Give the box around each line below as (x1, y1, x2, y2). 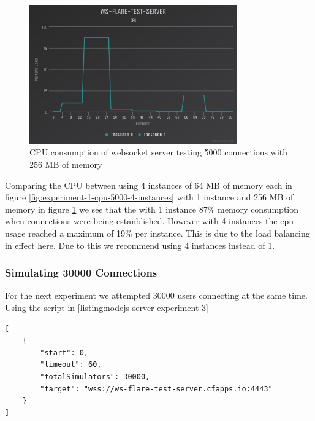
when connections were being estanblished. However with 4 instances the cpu (5, 214, 294, 227)
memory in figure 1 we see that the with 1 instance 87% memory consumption (5, 202, 299, 215)
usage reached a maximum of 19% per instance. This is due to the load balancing (5, 227, 310, 240)
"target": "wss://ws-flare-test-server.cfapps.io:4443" (40, 384, 273, 393)
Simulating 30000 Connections (5, 265, 157, 280)
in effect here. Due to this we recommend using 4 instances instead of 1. (5, 238, 275, 251)
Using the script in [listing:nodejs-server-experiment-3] (5, 301, 208, 314)
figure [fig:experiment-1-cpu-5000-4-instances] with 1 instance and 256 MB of (5, 191, 294, 203)
